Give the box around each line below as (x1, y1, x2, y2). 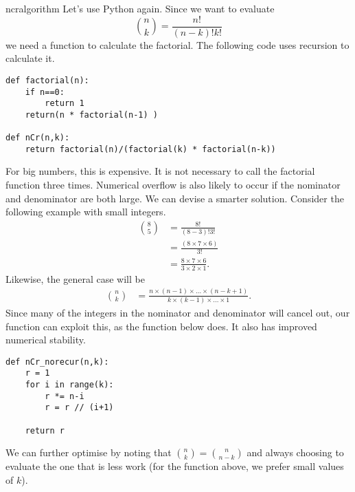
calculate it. (5, 51, 55, 65)
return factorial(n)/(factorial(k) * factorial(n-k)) (25, 144, 276, 154)
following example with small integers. (5, 204, 166, 219)
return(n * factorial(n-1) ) (25, 109, 158, 120)
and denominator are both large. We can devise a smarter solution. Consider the (5, 191, 344, 205)
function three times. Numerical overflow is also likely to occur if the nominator (5, 178, 341, 192)
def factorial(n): (5, 75, 89, 85)
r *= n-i (45, 391, 84, 401)
